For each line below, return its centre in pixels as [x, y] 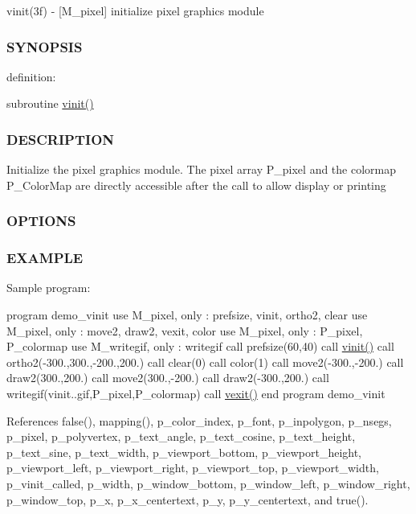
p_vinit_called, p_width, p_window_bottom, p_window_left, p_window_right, [208, 483]
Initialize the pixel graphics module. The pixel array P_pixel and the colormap [202, 169]
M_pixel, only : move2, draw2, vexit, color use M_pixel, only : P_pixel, [185, 330]
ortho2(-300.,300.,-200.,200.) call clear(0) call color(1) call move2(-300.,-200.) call [205, 362]
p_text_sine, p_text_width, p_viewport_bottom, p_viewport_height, [184, 452]
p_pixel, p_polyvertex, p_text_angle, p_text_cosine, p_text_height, [181, 436]
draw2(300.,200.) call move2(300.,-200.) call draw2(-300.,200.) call [168, 378]
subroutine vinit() [50, 103]
